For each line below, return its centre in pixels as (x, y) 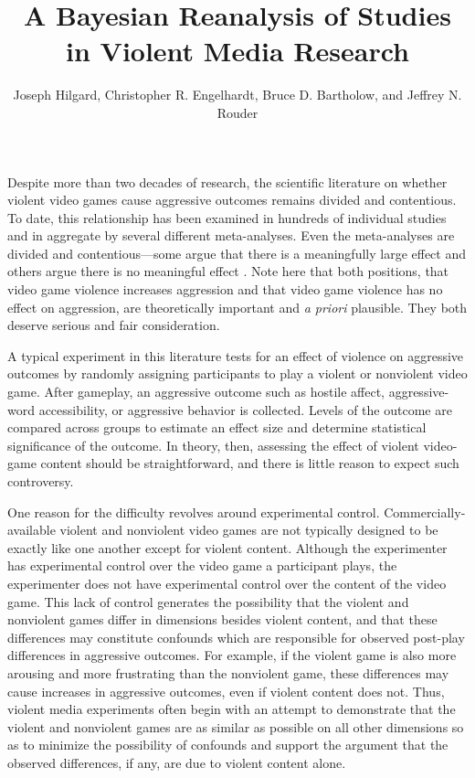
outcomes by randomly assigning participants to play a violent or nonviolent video (237, 373)
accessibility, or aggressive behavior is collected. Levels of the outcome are (245, 409)
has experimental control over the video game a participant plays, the (202, 565)
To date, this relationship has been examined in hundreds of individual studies (227, 217)
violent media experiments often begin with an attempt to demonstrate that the (232, 709)
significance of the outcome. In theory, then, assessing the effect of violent (213, 445)
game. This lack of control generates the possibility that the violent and (208, 601)
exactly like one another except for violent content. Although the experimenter (227, 547)
